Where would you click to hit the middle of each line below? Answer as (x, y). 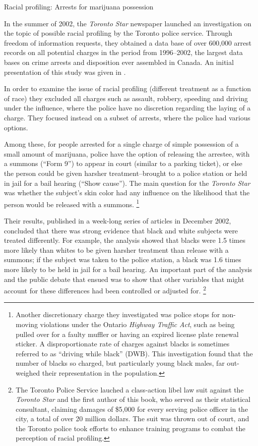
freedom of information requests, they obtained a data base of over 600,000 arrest (128, 42)
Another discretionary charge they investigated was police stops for (118, 314)
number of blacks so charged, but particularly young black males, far (120, 363)
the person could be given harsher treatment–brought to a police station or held (126, 173)
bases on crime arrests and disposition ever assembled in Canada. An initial (119, 62)
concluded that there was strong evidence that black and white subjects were (121, 230)
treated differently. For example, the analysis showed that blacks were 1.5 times (125, 240)
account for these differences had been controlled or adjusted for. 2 (105, 290)
